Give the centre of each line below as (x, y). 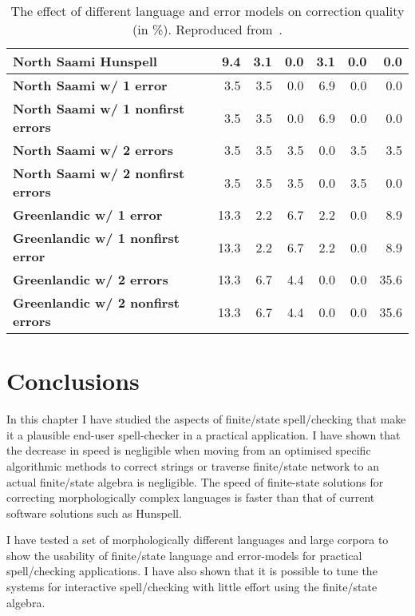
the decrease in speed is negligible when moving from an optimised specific (189, 450)
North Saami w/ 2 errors (93, 150)
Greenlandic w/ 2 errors (91, 279)
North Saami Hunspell (85, 61)
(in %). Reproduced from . (207, 29)
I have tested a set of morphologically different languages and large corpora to (198, 540)
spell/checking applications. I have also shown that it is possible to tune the (192, 571)
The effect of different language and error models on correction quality (207, 11)
